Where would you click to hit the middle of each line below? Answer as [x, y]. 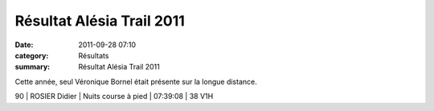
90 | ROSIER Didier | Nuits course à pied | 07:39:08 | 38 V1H [114, 97]
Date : [24, 45]
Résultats [94, 55]
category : [32, 55]
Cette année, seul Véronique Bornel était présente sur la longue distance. [136, 81]
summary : [33, 67]
